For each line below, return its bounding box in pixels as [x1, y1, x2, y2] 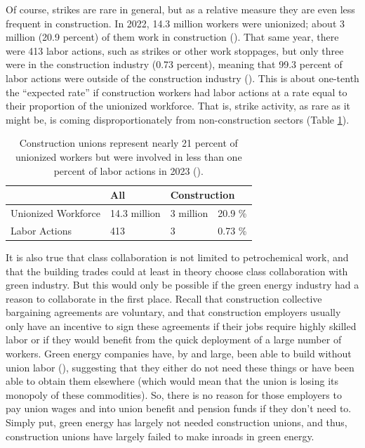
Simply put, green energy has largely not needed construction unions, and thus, [6, 415, 347, 430]
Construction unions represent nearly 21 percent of [19, 136, 238, 150]
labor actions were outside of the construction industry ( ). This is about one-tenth [6, 70, 359, 85]
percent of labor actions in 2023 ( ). [53, 163, 204, 178]
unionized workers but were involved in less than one [15, 149, 242, 164]
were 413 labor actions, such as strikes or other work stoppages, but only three [6, 43, 344, 58]
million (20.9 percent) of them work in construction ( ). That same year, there [6, 29, 339, 44]
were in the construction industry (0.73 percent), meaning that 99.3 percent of [6, 57, 343, 72]
